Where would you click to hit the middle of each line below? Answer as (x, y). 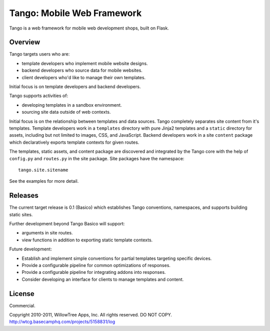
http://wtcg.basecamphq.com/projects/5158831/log (62, 322)
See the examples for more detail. (44, 181)
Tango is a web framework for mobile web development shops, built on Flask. (89, 28)
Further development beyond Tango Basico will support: (67, 224)
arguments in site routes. (47, 233)
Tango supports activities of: (39, 96)
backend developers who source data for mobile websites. (82, 71)
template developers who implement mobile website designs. (85, 63)
